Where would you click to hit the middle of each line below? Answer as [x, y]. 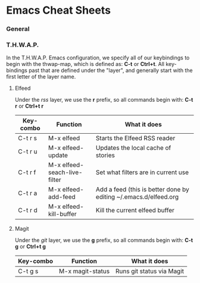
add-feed [62, 197]
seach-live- [65, 172]
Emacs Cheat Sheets [59, 10]
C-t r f [27, 172]
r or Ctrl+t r [29, 106]
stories [105, 155]
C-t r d [27, 210]
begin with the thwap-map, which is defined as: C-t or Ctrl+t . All [85, 64]
